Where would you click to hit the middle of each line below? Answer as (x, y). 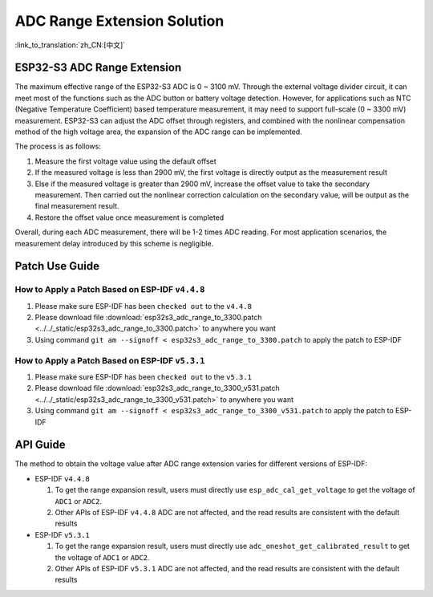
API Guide (40, 445)
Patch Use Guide (57, 266)
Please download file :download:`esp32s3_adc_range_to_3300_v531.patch (157, 388)
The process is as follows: (58, 146)
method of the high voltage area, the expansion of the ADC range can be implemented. (158, 132)
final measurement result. (77, 206)
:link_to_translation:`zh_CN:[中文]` (70, 45)
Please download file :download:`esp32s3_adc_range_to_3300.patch (148, 318)
